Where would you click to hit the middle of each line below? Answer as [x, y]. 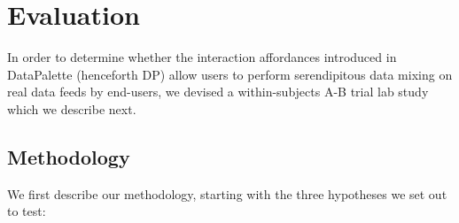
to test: [27, 211]
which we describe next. [72, 108]
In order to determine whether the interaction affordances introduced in [202, 57]
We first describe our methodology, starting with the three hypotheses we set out [227, 193]
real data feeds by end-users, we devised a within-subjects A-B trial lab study [218, 92]
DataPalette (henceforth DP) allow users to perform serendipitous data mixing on [230, 74]
